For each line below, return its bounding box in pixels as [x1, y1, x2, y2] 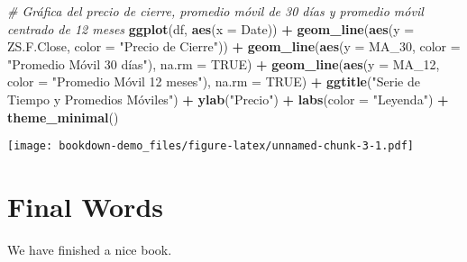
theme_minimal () [7, 107, 119, 126]
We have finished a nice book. [7, 239, 172, 258]
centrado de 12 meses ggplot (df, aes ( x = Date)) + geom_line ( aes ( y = [7, 19, 415, 38]
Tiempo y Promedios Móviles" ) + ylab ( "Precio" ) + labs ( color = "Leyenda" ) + [7, 89, 449, 108]
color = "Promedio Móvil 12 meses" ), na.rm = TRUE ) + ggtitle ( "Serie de [7, 72, 420, 91]
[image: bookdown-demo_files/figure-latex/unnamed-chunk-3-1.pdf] [7, 140, 415, 153]
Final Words [7, 188, 163, 224]
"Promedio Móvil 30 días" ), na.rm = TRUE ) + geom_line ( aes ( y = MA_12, [7, 54, 440, 73]
